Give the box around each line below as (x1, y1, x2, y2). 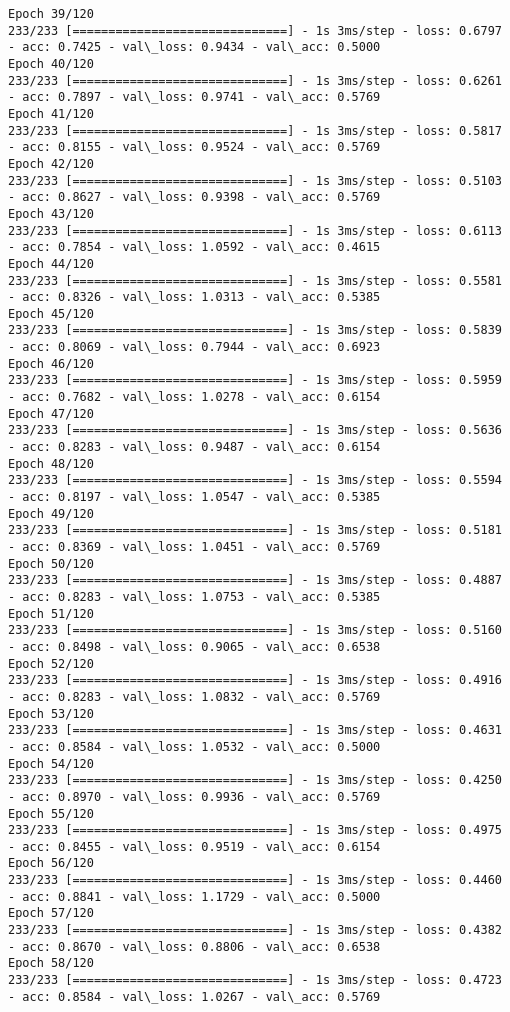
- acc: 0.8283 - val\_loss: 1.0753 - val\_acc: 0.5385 (8, 589, 381, 604)
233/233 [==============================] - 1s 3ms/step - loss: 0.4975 (8, 823, 502, 838)
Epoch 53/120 (8, 706, 94, 721)
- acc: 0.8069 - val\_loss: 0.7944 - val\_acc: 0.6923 (8, 340, 381, 355)
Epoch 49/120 (8, 506, 94, 521)
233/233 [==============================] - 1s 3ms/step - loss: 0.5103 (8, 173, 502, 188)
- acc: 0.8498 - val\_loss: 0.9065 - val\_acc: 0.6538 (8, 639, 381, 654)
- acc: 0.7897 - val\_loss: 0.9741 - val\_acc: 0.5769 (8, 90, 381, 105)
